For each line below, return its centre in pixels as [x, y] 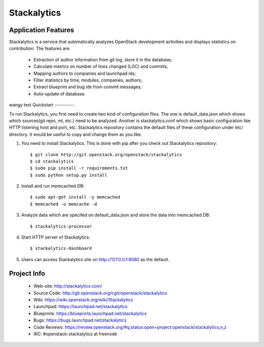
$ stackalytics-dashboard [61, 248]
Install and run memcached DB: [53, 186]
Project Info [27, 273]
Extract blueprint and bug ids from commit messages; [88, 87]
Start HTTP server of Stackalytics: [56, 237]
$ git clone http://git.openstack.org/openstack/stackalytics [106, 154]
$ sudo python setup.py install [69, 175]
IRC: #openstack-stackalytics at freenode [75, 334]
